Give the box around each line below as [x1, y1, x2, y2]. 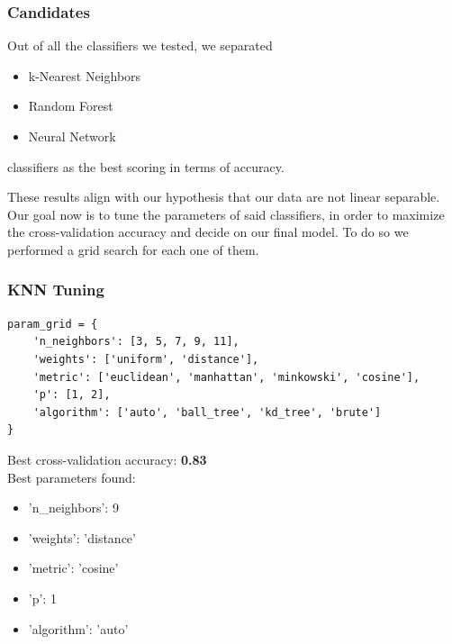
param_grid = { [7, 317, 98, 331]
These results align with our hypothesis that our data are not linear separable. [7, 187, 440, 206]
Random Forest [28, 96, 113, 115]
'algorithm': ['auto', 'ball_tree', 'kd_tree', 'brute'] [32, 405, 382, 419]
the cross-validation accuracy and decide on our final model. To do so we [7, 222, 409, 241]
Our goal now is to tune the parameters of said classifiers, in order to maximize [7, 204, 445, 223]
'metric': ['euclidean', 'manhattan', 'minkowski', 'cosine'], [32, 370, 420, 384]
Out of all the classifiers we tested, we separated [7, 36, 273, 55]
